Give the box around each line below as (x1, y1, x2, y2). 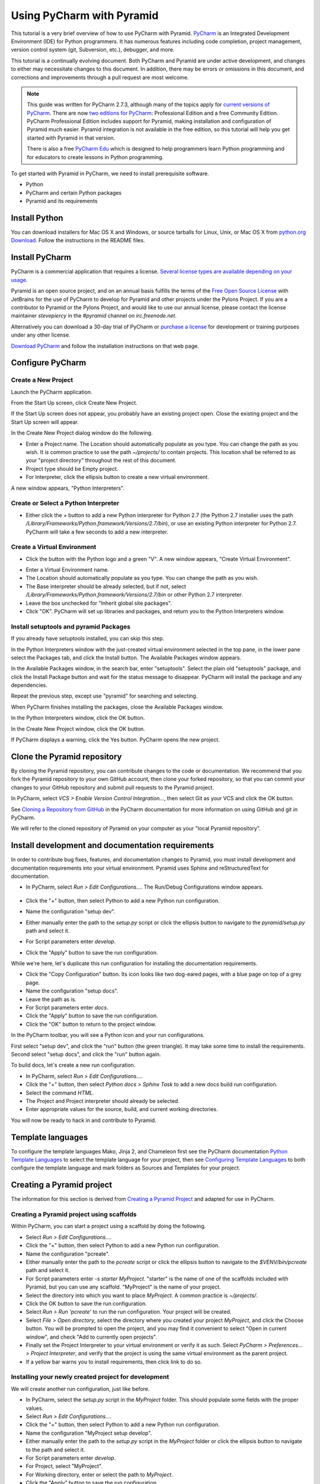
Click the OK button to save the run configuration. (25, 1300, 148, 1307)
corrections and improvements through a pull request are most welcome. (11, 74, 189, 81)
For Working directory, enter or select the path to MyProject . (25, 1471, 173, 1478)
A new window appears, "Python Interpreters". (11, 484, 124, 492)
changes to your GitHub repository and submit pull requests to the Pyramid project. (11, 784, 215, 791)
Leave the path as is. (25, 995, 76, 1003)
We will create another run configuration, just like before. (11, 1385, 150, 1392)
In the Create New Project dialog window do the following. (11, 429, 153, 436)
